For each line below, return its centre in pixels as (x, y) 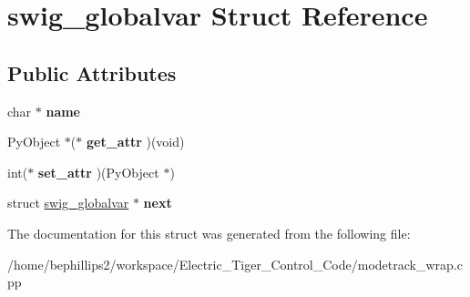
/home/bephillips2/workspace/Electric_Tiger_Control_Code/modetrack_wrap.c (235, 264)
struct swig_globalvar (68, 203)
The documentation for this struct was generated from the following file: (209, 233)
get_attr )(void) (135, 142)
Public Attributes (92, 72)
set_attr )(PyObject (98, 172)
